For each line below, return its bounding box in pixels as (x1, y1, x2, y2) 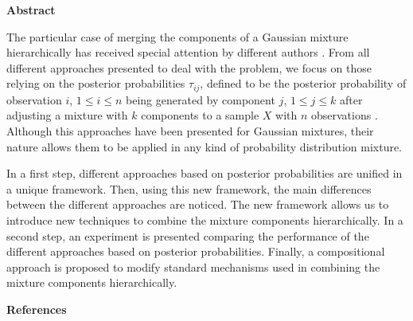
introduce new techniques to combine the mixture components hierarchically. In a (6, 211, 403, 228)
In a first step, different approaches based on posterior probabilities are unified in (6, 165, 403, 182)
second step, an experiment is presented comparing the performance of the (6, 227, 369, 244)
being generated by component (126, 91, 275, 108)
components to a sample (141, 107, 259, 123)
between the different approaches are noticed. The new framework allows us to (6, 196, 389, 213)
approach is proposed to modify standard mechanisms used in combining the (6, 258, 380, 275)
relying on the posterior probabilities (6, 75, 185, 92)
